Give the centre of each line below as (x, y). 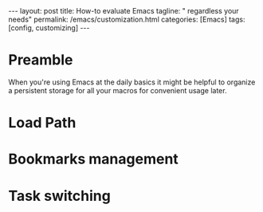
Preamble (41, 60)
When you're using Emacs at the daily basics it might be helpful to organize (132, 82)
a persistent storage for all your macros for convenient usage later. (118, 90)
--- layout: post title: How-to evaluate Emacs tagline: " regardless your (124, 11)
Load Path (42, 123)
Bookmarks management (94, 159)
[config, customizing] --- (49, 28)
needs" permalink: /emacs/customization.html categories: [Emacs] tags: (127, 19)
